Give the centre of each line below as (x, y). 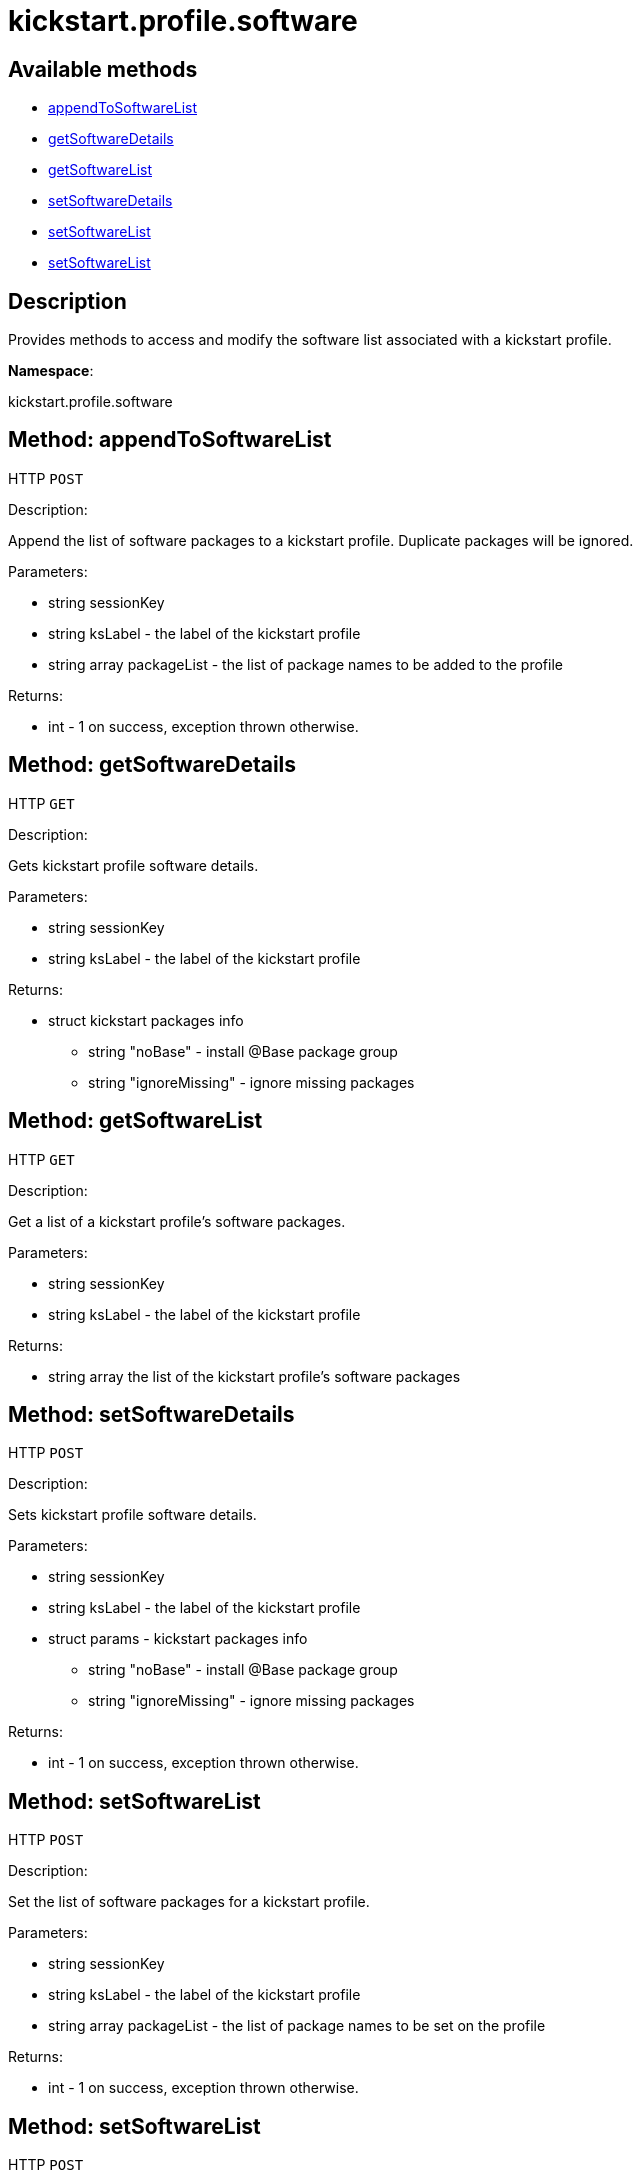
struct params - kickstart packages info (178, 1639)
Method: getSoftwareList (135, 1121)
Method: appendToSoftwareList (170, 440)
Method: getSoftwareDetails (152, 765)
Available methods (103, 69)
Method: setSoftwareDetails (151, 1414)
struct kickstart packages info (146, 1020)
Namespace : (51, 371)
